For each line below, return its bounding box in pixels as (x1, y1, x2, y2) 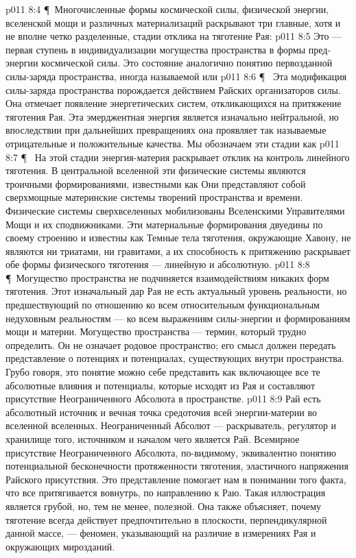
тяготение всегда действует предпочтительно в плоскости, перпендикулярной (5, 512, 327, 526)
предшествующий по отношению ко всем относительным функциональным (5, 298, 320, 312)
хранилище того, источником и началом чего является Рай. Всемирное (5, 432, 300, 446)
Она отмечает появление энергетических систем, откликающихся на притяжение (5, 96, 342, 110)
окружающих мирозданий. (5, 539, 115, 553)
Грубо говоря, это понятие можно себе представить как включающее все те (5, 365, 320, 379)
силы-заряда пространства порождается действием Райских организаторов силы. (5, 82, 341, 97)
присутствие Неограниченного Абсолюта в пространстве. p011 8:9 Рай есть (5, 391, 321, 406)
